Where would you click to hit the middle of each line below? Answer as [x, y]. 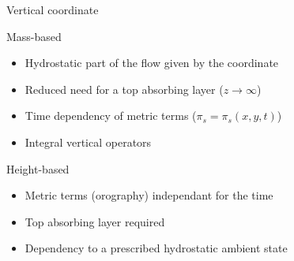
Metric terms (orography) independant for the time [149, 195]
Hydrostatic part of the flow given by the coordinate [152, 63]
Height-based [38, 168]
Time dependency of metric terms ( [111, 116]
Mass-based [34, 36]
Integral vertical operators [88, 142]
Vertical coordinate [53, 9]
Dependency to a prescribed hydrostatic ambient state [156, 248]
